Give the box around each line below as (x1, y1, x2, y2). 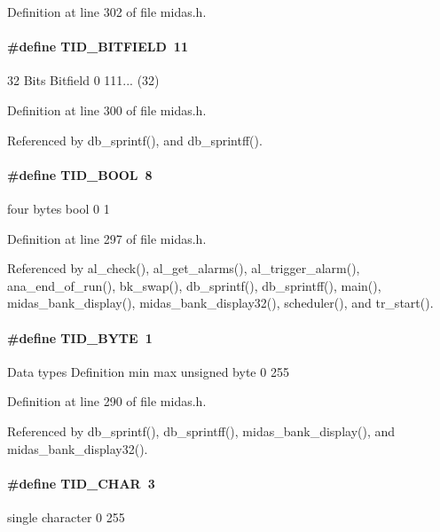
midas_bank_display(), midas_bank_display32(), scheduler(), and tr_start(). (7, 293, 434, 312)
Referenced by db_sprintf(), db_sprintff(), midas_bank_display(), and (7, 421, 396, 440)
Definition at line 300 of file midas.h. (7, 100, 207, 119)
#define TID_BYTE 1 (7, 328, 153, 347)
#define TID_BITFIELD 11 (7, 37, 188, 56)
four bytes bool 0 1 (7, 199, 110, 217)
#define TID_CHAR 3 (7, 473, 155, 492)
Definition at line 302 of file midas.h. (7, 3, 207, 20)
